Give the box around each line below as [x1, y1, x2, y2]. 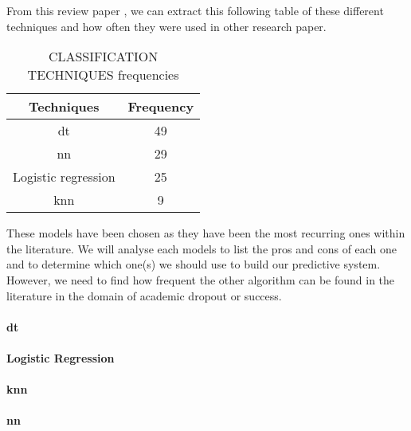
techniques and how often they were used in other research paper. [6, 18, 327, 34]
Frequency [127, 97, 194, 116]
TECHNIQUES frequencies [27, 65, 179, 84]
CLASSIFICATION [48, 47, 159, 66]
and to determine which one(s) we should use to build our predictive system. [6, 256, 381, 272]
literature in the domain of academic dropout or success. [6, 287, 282, 304]
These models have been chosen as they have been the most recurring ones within [6, 225, 405, 241]
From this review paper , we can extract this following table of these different [6, 2, 384, 18]
